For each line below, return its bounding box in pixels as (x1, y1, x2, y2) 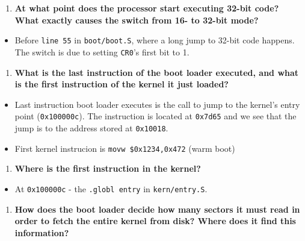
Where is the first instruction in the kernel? (14, 162, 201, 175)
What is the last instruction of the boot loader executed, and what (14, 66, 299, 78)
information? (14, 226, 69, 239)
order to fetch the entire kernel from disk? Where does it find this (14, 214, 296, 227)
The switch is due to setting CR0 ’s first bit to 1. (14, 45, 189, 58)
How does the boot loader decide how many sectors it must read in (14, 202, 300, 215)
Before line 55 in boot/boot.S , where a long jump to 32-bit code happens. (14, 34, 295, 46)
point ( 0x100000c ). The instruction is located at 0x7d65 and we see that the (14, 110, 297, 122)
